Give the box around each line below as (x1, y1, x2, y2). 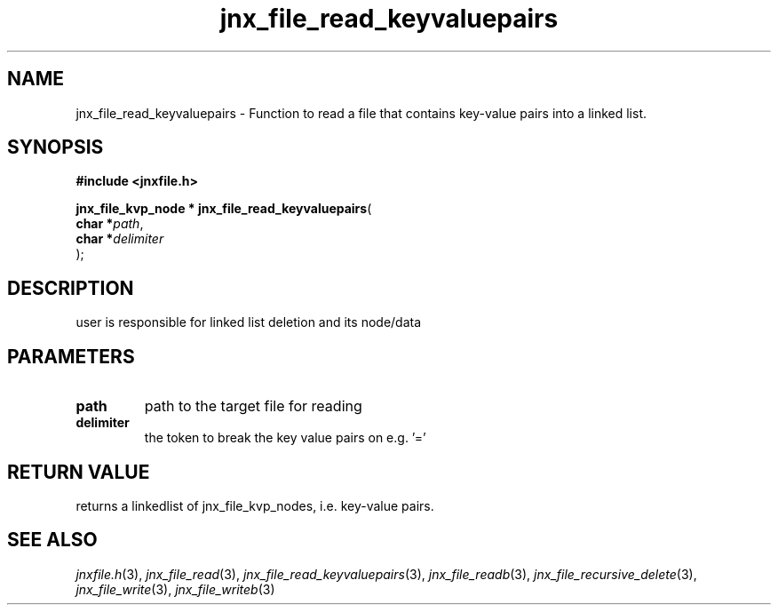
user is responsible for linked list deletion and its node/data (75, 314, 422, 330)
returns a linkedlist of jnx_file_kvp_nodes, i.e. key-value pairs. (75, 497, 434, 513)
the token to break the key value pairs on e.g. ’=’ (144, 430, 426, 446)
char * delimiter (75, 231, 164, 247)
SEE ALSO (7, 529, 98, 552)
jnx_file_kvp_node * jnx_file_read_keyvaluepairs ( (75, 201, 372, 217)
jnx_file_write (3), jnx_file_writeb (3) (75, 581, 275, 597)
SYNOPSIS (7, 136, 104, 159)
